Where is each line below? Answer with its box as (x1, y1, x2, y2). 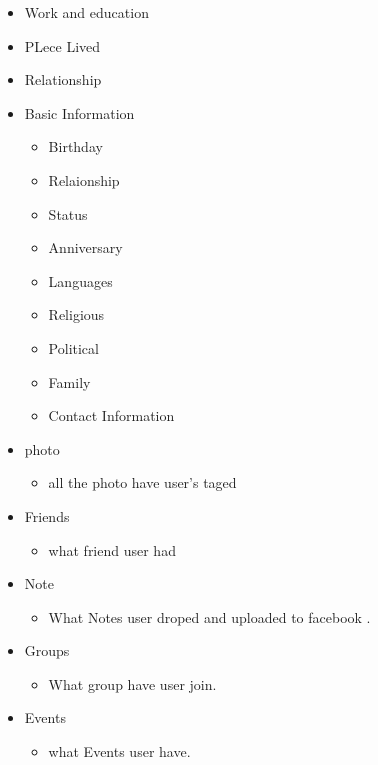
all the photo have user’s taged (48, 472, 237, 493)
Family (48, 371, 91, 392)
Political (48, 337, 99, 358)
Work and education (24, 2, 149, 22)
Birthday (48, 136, 103, 157)
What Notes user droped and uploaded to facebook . (48, 606, 371, 627)
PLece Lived (24, 35, 101, 56)
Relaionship (48, 169, 120, 190)
